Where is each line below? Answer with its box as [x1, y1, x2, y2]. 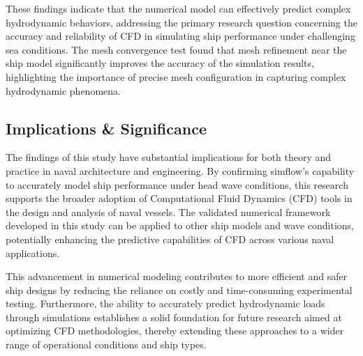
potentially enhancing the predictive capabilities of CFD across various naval [6, 231, 334, 246]
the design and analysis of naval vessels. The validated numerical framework [6, 204, 331, 219]
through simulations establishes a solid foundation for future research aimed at [6, 309, 342, 324]
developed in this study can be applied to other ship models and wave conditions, [6, 218, 354, 233]
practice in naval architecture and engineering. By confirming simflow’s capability [6, 163, 355, 178]
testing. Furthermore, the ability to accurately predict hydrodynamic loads [6, 296, 325, 311]
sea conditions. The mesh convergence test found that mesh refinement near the [6, 42, 347, 56]
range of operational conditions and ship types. [6, 337, 207, 352]
